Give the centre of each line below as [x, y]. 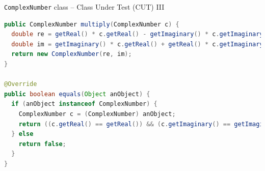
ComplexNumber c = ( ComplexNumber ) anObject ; [97, 114]
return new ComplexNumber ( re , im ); [72, 54]
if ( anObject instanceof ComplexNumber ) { [84, 104]
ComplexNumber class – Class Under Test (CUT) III [84, 7]
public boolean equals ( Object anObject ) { [77, 94]
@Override [21, 84]
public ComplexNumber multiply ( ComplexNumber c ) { [92, 24]
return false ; [42, 144]
